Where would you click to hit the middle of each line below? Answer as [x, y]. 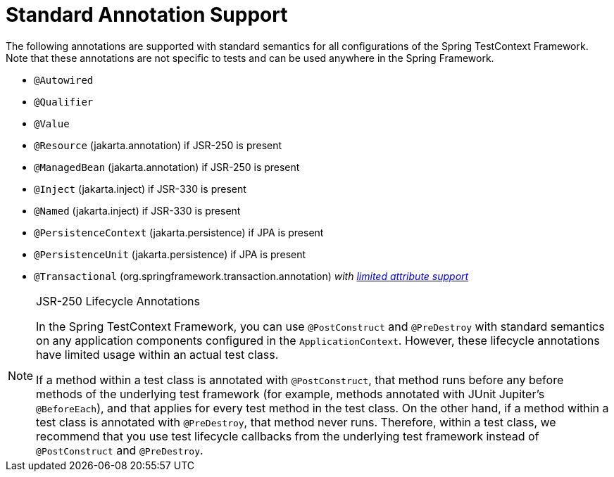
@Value [52, 123]
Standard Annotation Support [147, 15]
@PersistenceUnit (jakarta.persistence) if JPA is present [170, 254]
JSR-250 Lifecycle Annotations [118, 301]
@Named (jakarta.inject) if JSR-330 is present [137, 210]
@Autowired [64, 80]
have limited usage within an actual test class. [157, 354]
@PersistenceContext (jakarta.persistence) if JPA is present [179, 232]
